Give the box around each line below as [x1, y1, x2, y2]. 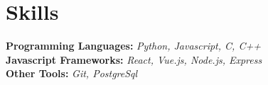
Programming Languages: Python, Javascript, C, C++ [6, 38, 261, 53]
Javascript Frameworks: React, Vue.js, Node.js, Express [6, 52, 262, 67]
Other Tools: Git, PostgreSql [6, 66, 138, 81]
